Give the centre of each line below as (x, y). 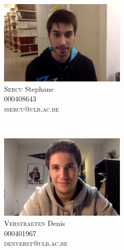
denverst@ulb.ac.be (36, 243)
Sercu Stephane (29, 88)
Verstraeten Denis (35, 223)
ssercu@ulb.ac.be (32, 108)
